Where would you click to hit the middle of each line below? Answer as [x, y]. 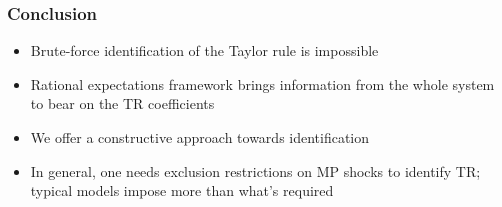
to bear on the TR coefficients [122, 103]
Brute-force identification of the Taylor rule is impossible [204, 50]
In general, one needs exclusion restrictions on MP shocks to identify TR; [255, 170]
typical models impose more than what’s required [182, 190]
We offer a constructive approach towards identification [200, 137]
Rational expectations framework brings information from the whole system [262, 83]
